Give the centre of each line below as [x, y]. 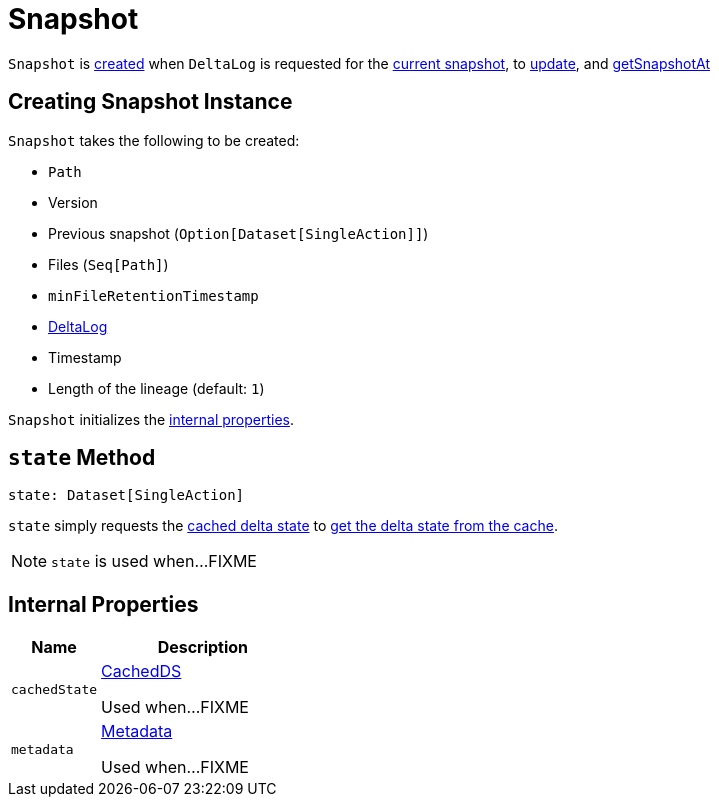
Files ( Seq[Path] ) [108, 264]
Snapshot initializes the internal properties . [151, 419]
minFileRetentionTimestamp [153, 295]
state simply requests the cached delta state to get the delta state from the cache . [283, 526]
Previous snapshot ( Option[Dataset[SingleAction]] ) [238, 233]
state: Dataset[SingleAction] [126, 495]
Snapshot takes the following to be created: [154, 140]
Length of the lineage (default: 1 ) [156, 388]
